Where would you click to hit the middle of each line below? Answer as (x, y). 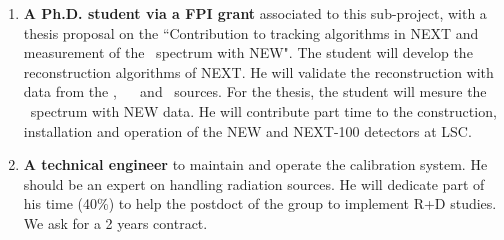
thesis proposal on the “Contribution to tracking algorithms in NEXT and (251, 32)
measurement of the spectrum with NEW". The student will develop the (248, 52)
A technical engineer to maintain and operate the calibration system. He (255, 164)
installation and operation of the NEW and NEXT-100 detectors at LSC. (247, 130)
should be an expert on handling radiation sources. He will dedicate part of (254, 183)
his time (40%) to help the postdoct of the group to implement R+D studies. (260, 203)
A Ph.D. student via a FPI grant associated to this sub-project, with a (255, 13)
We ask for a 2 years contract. (115, 222)
